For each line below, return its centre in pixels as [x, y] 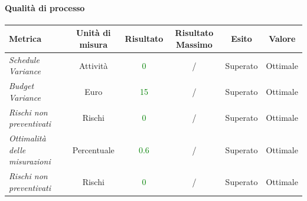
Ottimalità [27, 138]
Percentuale [93, 149]
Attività [93, 65]
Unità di [93, 33]
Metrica [25, 39]
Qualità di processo [45, 7]
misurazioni [30, 161]
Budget [22, 86]
